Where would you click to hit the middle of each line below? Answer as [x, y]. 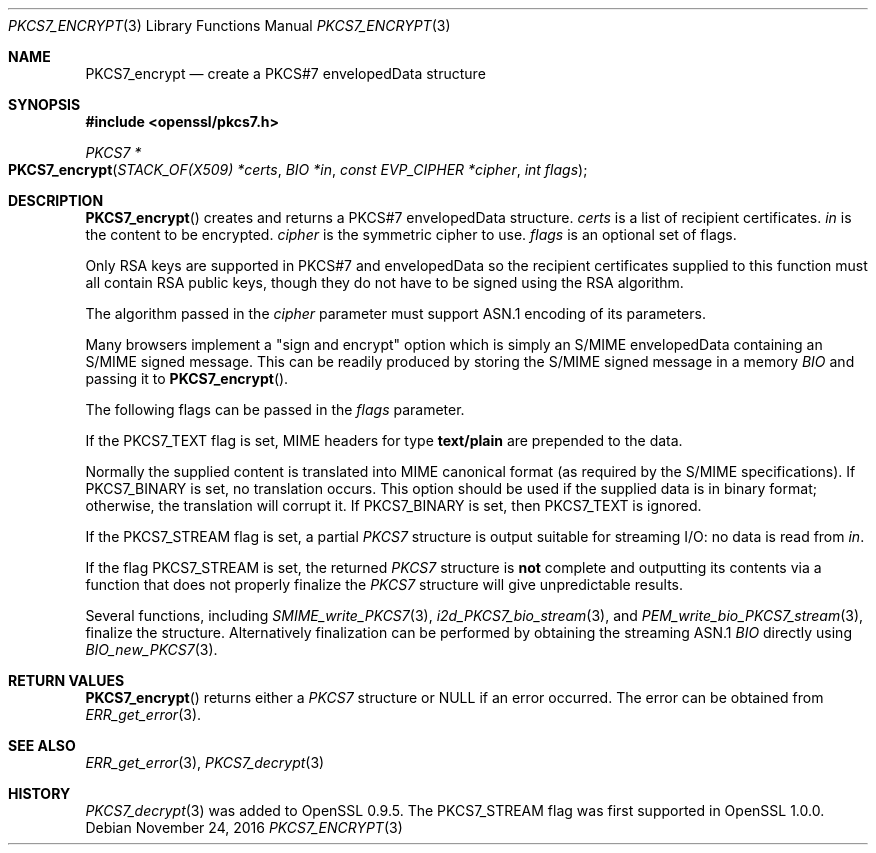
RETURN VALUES [66, 680]
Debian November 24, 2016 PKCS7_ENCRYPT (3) [244, 827]
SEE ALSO [42, 745]
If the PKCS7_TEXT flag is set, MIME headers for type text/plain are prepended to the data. [384, 440]
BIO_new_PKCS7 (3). [151, 649]
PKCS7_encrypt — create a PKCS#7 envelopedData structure [285, 73]
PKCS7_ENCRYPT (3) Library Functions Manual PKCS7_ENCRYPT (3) [229, 25]
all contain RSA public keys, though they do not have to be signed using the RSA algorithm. [384, 282]
